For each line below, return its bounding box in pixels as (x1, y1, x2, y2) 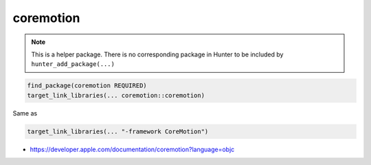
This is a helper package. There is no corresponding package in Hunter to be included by (31, 50, 284, 58)
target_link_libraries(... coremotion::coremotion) (27, 91, 205, 99)
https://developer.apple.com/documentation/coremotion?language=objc (30, 145, 235, 153)
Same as (12, 109, 38, 117)
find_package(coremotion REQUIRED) (27, 82, 147, 89)
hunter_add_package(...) (31, 60, 115, 68)
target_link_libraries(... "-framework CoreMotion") (27, 127, 209, 135)
